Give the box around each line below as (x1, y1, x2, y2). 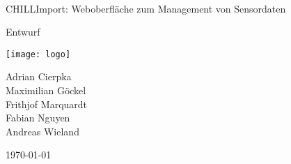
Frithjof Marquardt (6, 96, 88, 111)
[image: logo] (6, 49, 71, 59)
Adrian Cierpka (6, 69, 72, 84)
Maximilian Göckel (6, 83, 86, 98)
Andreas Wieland (6, 124, 79, 138)
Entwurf (6, 24, 40, 39)
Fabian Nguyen (6, 110, 70, 125)
